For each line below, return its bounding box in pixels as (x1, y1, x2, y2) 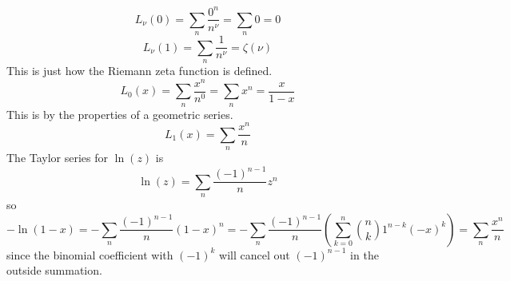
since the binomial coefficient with (6, 246, 173, 263)
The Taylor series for (6, 149, 109, 166)
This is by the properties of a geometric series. (6, 105, 233, 122)
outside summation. (6, 262, 102, 279)
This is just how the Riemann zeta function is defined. (6, 62, 273, 79)
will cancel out (219, 246, 290, 263)
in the (350, 246, 379, 263)
